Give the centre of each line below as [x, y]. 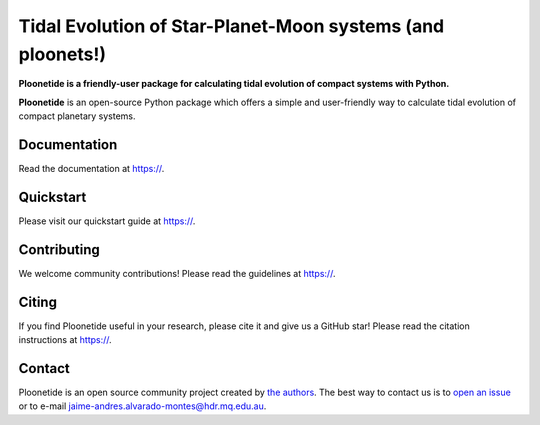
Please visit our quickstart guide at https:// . [107, 221]
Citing [37, 301]
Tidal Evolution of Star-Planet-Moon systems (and [231, 26]
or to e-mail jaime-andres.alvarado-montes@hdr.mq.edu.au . [142, 406]
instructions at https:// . [65, 340]
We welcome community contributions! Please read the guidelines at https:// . [177, 273]
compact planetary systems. [77, 116]
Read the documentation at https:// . [91, 169]
